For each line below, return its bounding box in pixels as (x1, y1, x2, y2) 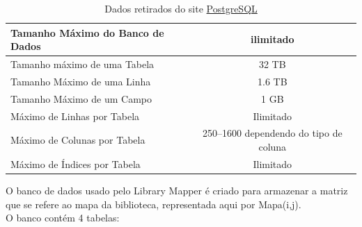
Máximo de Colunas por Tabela (10, 133, 145, 147)
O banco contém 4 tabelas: (6, 210, 120, 225)
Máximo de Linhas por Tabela (10, 108, 140, 123)
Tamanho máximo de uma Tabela (10, 57, 155, 72)
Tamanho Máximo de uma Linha (10, 74, 151, 88)
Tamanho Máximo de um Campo (10, 91, 152, 106)
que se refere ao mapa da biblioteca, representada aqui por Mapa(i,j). (6, 196, 301, 211)
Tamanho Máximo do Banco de (10, 25, 164, 40)
